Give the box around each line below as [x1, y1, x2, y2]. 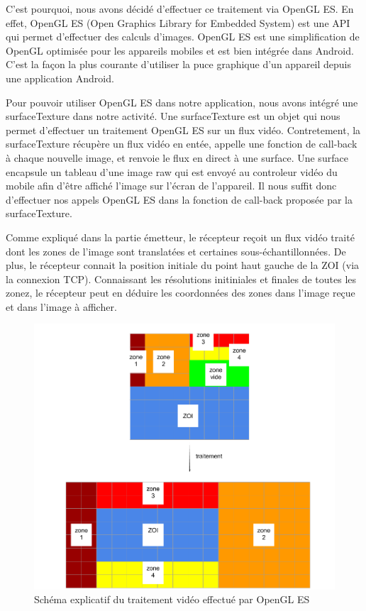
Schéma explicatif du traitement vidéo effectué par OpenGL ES [34, 592, 310, 607]
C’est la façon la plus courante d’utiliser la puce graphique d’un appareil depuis [6, 57, 352, 72]
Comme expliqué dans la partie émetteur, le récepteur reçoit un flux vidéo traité [6, 229, 355, 244]
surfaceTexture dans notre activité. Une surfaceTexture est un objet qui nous [6, 109, 340, 123]
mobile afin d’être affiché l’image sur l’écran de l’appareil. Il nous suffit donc [6, 178, 337, 193]
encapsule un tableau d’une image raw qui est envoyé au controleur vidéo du [6, 164, 338, 179]
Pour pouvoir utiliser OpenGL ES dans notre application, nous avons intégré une [6, 94, 358, 109]
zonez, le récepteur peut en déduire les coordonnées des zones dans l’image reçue [6, 285, 355, 300]
